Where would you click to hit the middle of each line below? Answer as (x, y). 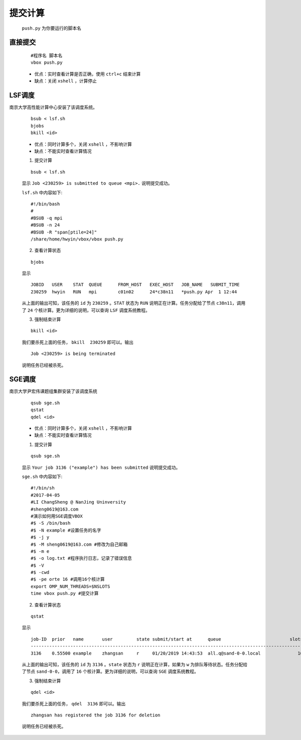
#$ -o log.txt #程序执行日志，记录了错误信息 (82, 558)
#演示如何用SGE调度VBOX (57, 516)
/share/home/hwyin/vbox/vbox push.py (77, 239)
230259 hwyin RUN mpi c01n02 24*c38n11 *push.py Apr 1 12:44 (134, 292)
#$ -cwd (40, 573)
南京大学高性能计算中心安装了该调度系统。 (53, 107)
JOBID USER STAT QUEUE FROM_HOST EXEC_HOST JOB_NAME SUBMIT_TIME (135, 285)
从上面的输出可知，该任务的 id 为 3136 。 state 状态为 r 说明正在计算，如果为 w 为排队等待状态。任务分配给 (135, 664)
